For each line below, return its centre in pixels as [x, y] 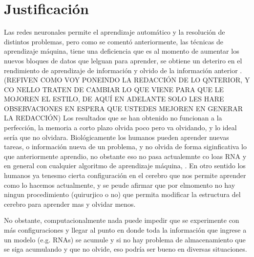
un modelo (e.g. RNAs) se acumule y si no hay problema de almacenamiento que [125, 239]
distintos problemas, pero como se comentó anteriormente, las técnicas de [114, 41]
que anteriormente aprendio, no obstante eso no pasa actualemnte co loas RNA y [125, 156]
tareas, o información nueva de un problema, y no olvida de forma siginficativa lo [125, 147]
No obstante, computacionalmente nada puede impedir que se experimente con [122, 220]
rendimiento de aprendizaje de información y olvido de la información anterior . [123, 70]
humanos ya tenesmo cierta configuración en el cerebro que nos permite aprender [125, 175]
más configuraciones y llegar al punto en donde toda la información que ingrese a [125, 230]
